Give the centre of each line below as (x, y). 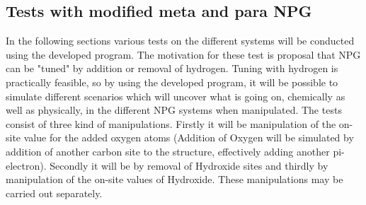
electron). (26, 165)
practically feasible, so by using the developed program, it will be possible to (172, 82)
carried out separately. (54, 193)
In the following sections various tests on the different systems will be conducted (180, 41)
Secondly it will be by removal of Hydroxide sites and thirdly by (189, 165)
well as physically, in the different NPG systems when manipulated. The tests (174, 110)
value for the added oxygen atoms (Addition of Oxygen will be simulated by (189, 137)
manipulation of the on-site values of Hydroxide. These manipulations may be (175, 179)
